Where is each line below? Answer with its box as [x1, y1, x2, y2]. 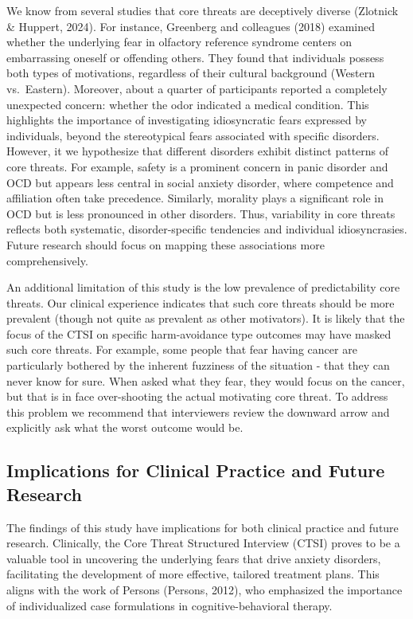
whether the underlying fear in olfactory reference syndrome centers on [6, 33, 353, 50]
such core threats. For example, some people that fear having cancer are [6, 341, 357, 358]
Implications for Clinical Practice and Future [6, 458, 385, 483]
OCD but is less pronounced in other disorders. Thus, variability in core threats [6, 205, 395, 221]
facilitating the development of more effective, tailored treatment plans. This [6, 566, 380, 582]
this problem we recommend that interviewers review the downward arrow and [6, 403, 390, 420]
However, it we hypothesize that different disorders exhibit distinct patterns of [6, 143, 389, 159]
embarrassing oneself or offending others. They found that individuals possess [6, 49, 384, 65]
